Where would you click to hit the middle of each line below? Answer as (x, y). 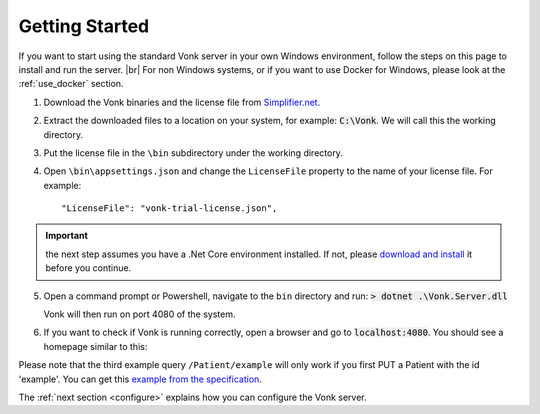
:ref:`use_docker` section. (71, 84)
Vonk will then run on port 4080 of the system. (139, 314)
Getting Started (84, 26)
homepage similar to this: (95, 346)
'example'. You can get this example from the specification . (140, 379)
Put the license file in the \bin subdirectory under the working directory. (193, 152)
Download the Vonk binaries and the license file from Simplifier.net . (182, 102)
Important (67, 236)
